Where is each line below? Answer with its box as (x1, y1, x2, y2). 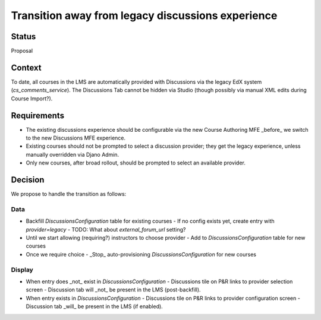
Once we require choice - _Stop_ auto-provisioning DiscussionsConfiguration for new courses (26, 251, 257, 258)
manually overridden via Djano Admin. (26, 151, 119, 158)
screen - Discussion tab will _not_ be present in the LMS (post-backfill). (26, 286, 202, 293)
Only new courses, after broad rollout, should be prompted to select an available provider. (26, 159, 246, 166)
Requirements (11, 110, 65, 121)
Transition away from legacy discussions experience (11, 9, 278, 22)
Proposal (11, 47, 33, 55)
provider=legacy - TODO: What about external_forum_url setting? (26, 226, 186, 233)
